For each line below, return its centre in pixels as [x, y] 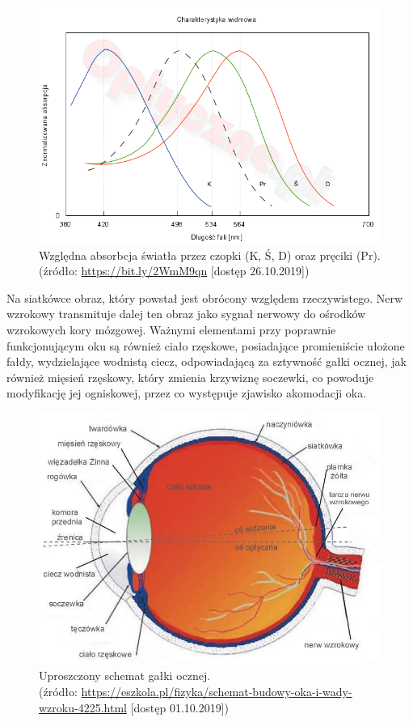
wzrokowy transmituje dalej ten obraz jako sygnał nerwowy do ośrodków [186, 314]
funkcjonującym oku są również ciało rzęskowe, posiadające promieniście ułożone [206, 345]
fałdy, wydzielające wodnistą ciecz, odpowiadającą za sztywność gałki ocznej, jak [206, 361]
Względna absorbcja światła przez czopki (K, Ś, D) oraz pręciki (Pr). [210, 255]
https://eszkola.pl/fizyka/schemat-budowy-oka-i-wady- [217, 691]
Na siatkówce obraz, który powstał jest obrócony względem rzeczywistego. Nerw [205, 297]
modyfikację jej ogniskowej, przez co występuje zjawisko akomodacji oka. [187, 393]
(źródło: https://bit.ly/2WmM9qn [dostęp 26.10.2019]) [174, 271]
